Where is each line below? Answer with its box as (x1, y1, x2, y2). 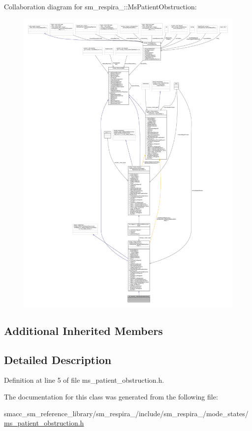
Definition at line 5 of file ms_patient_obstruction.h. (4, 375, 164, 385)
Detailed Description (4, 352, 112, 367)
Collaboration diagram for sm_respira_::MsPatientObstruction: (4, 1, 197, 11)
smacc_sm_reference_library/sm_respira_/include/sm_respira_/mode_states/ (4, 408, 249, 418)
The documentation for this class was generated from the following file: (4, 391, 218, 401)
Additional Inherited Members (4, 323, 163, 338)
